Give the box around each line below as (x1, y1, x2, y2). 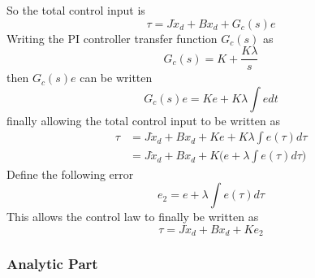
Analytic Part (6, 254, 98, 274)
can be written (80, 69, 153, 86)
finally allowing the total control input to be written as (6, 111, 280, 128)
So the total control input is (6, 2, 145, 18)
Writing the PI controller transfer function (6, 29, 218, 46)
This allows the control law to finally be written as (6, 208, 259, 225)
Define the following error (6, 165, 134, 182)
